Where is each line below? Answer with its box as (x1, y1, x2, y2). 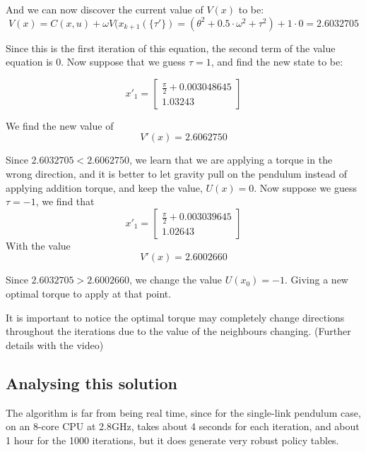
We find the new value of (6, 118, 114, 133)
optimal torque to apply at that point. (6, 286, 172, 300)
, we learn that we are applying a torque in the (129, 152, 333, 167)
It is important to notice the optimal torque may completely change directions (6, 310, 345, 324)
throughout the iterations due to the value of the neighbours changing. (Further (6, 324, 351, 338)
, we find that (35, 194, 95, 209)
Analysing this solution (6, 372, 178, 393)
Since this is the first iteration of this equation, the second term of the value (6, 40, 336, 55)
